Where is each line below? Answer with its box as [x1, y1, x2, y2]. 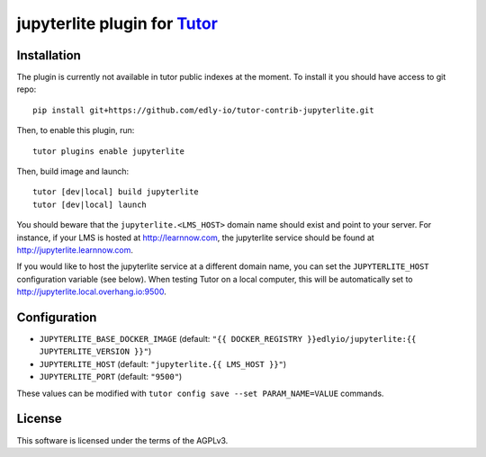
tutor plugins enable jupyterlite [32, 146, 184, 157]
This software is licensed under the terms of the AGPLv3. [16, 435, 229, 445]
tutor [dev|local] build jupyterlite [32, 187, 200, 197]
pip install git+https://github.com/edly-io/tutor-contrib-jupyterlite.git [32, 104, 374, 115]
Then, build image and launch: [16, 166, 130, 177]
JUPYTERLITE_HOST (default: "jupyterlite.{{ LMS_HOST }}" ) [39, 358, 287, 369]
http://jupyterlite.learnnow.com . [16, 244, 134, 255]
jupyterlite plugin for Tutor [16, 13, 218, 33]
